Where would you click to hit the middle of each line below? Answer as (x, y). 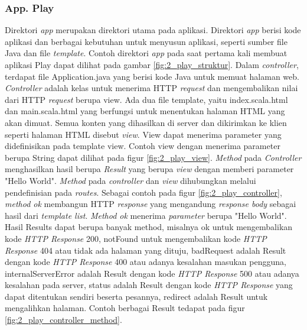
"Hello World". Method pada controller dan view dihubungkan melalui (130, 180)
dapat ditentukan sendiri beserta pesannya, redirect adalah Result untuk (136, 296)
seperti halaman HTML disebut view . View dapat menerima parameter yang (143, 134)
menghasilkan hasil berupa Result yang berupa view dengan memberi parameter (149, 169)
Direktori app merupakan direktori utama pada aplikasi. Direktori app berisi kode (153, 30)
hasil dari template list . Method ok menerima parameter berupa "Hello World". (146, 215)
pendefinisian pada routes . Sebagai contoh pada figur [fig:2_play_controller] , (143, 192)
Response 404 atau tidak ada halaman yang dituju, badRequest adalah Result (146, 250)
